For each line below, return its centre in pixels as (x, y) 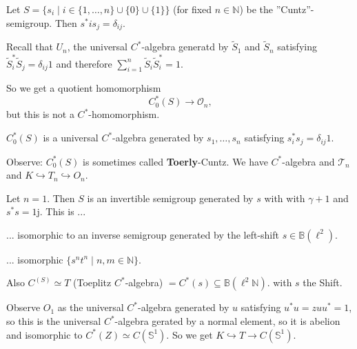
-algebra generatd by (185, 47)
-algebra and (308, 161)
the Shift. (323, 282)
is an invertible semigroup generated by (170, 198)
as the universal (91, 307)
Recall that (30, 47)
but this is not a (40, 114)
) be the (256, 9)
